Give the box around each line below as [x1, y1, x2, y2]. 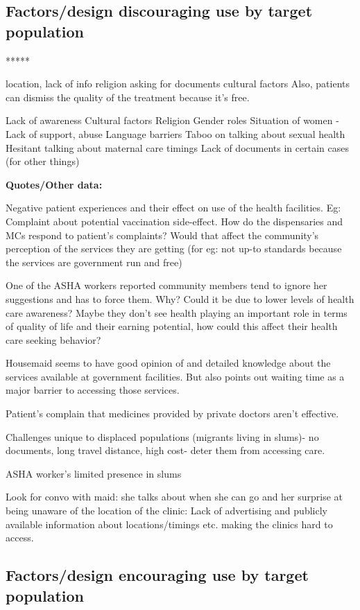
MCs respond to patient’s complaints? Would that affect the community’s [6, 227, 319, 242]
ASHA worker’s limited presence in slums [6, 466, 182, 480]
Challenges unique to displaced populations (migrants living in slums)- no [6, 429, 319, 444]
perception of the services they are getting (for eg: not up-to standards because [6, 241, 342, 256]
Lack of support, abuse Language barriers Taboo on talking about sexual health [6, 126, 345, 141]
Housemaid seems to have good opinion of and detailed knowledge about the [6, 356, 331, 370]
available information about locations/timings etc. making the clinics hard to [6, 516, 333, 531]
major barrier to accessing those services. [6, 383, 180, 397]
